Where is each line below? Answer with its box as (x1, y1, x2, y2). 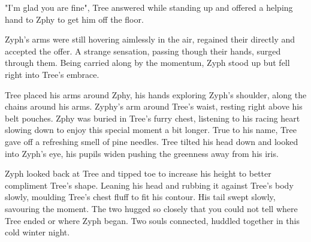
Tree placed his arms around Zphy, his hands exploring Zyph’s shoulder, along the (5, 88, 307, 101)
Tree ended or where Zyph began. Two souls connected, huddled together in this (5, 214, 300, 226)
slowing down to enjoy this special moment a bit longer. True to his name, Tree (5, 123, 297, 136)
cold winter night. (5, 226, 70, 238)
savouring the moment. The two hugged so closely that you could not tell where (5, 202, 298, 214)
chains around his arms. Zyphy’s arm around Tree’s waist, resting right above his (5, 100, 303, 113)
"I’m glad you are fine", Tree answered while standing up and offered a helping (5, 1, 293, 13)
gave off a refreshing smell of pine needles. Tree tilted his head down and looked (5, 135, 298, 147)
